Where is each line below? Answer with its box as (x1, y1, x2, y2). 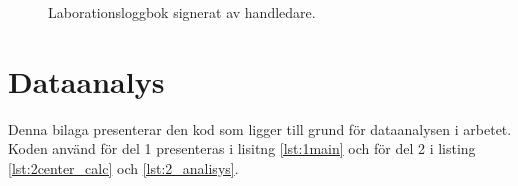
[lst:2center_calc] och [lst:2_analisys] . (8, 157, 239, 178)
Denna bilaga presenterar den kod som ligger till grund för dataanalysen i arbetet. (8, 118, 512, 139)
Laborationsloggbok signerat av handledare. (48, 2, 316, 22)
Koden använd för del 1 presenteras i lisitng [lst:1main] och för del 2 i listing (8, 138, 476, 159)
